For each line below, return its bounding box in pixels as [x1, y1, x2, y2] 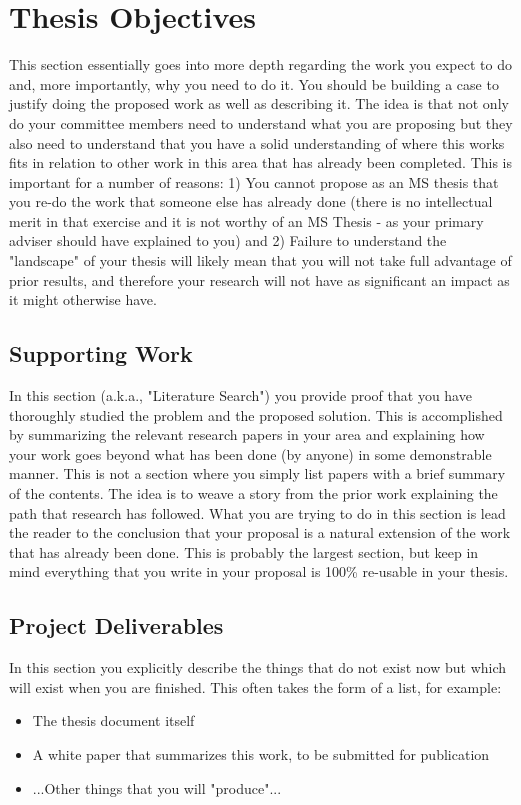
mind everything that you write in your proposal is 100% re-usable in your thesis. [9, 561, 509, 582]
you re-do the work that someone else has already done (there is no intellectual [9, 191, 493, 212]
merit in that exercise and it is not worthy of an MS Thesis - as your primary [9, 210, 484, 231]
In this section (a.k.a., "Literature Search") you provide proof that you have [9, 385, 472, 406]
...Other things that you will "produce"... [32, 777, 282, 798]
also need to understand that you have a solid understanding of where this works [9, 132, 505, 153]
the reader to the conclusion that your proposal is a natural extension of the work [9, 522, 511, 543]
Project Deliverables [9, 610, 224, 641]
